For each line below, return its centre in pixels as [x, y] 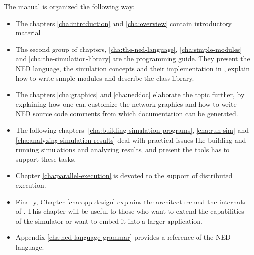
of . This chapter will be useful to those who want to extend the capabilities [130, 211]
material [28, 33]
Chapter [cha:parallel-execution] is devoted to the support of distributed [124, 175]
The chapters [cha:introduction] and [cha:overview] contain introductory [124, 23]
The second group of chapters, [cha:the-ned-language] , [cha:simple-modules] [129, 49]
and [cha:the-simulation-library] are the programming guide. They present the [133, 59]
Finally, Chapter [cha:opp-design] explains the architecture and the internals [130, 201]
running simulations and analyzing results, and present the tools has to [123, 149]
